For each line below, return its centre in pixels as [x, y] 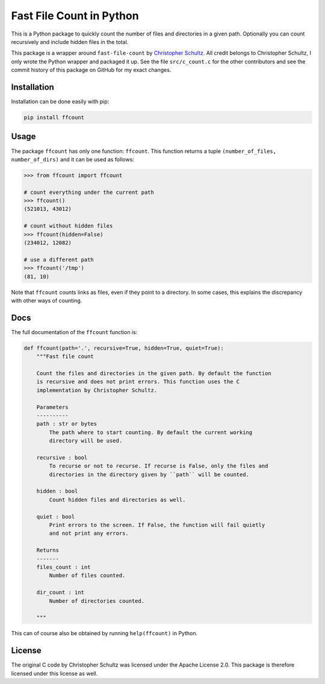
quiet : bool [56, 517]
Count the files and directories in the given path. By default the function [154, 373]
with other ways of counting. [47, 300]
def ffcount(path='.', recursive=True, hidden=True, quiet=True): [124, 348]
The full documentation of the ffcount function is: [74, 332]
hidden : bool [57, 491]
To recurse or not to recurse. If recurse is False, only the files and [159, 466]
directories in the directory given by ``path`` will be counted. [149, 474]
